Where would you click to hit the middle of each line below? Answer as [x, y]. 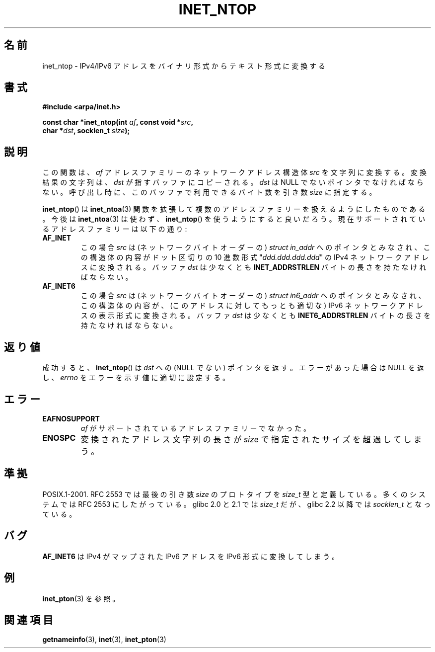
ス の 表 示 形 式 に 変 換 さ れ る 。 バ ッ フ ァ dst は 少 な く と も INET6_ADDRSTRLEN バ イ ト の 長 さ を [256, 316]
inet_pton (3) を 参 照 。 [81, 598]
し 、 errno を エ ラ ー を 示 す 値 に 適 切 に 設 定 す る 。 [136, 378]
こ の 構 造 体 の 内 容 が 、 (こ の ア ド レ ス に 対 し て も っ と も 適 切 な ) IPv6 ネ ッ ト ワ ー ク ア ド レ [252, 306]
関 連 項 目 [29, 620]
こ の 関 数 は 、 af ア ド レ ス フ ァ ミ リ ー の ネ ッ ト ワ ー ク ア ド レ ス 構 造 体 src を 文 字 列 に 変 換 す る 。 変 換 [235, 172]
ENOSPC [59, 438]
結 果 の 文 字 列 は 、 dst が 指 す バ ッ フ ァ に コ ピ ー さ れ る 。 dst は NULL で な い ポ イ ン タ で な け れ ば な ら [233, 182]
